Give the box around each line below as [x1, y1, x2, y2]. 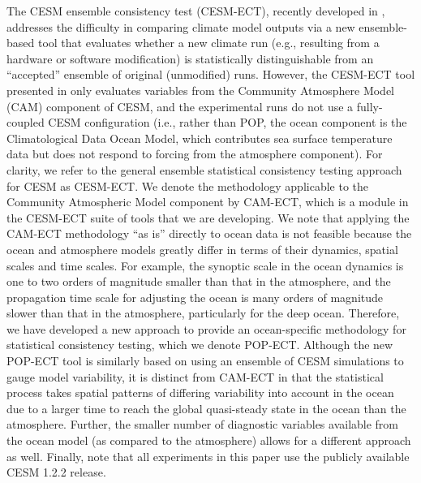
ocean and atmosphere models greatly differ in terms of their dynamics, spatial [6, 240, 398, 257]
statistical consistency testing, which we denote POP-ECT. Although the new [6, 336, 393, 353]
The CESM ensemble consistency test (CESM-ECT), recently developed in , [6, 2, 385, 19]
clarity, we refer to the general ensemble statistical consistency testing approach [6, 161, 402, 178]
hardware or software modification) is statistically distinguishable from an [6, 50, 374, 67]
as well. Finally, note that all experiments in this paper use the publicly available [6, 447, 410, 464]
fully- [356, 97, 383, 114]
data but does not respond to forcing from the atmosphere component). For [6, 145, 383, 162]
